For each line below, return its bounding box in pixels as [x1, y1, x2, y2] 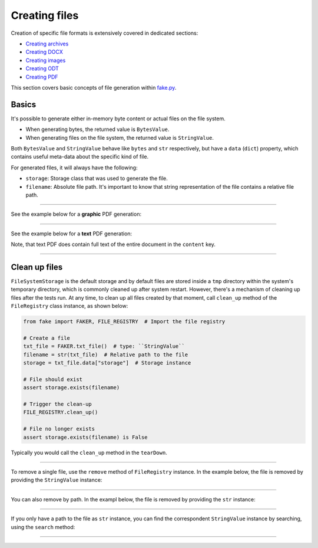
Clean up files [11, 262, 63, 272]
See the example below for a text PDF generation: [11, 230, 132, 237]
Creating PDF [25, 73, 58, 80]
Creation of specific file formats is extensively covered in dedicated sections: [11, 29, 198, 37]
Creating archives [25, 40, 69, 47]
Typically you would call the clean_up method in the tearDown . [11, 449, 167, 456]
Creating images [25, 57, 66, 64]
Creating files [11, 9, 79, 22]
